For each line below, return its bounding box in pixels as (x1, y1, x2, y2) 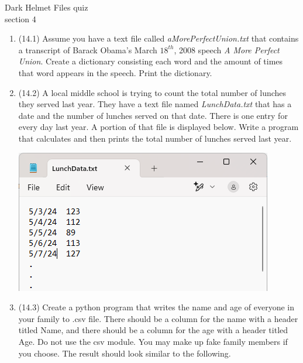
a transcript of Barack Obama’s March (18, 43, 157, 56)
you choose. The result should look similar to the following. (18, 347, 231, 359)
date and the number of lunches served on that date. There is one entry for (18, 109, 288, 121)
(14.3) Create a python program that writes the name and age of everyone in (18, 301, 294, 313)
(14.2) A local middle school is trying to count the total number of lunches (18, 86, 287, 98)
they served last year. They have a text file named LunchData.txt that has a (18, 98, 292, 110)
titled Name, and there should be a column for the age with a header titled (18, 324, 288, 336)
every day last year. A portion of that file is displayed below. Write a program (18, 121, 299, 133)
